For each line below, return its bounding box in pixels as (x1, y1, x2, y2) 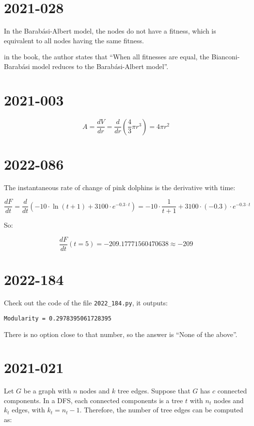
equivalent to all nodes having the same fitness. (4, 35, 144, 45)
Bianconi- (211, 52, 240, 62)
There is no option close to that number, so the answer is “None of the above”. (4, 329, 238, 339)
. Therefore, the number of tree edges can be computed (79, 405, 243, 415)
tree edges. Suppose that (117, 386, 190, 396)
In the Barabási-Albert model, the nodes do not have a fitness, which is (4, 26, 216, 36)
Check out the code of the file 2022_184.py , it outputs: (4, 298, 168, 308)
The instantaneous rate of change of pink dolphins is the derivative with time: (4, 182, 236, 192)
